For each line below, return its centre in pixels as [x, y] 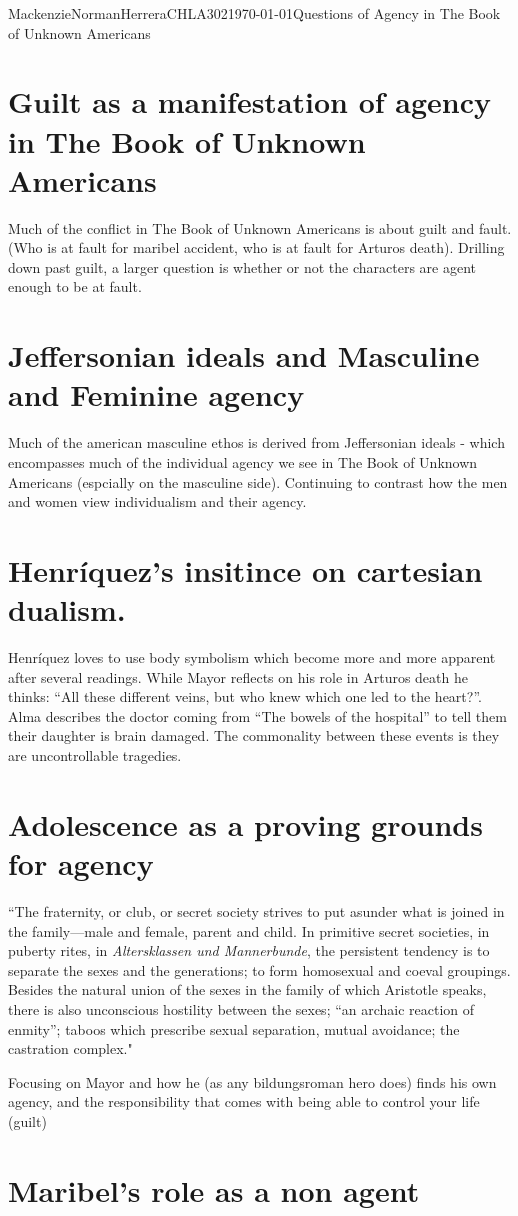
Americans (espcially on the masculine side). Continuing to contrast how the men [258, 481]
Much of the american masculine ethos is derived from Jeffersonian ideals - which [256, 442]
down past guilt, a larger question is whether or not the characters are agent [242, 266]
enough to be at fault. [75, 286]
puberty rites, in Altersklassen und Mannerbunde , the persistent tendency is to [249, 950]
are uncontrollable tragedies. [95, 755]
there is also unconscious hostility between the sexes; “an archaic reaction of [241, 1008]
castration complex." [70, 1048]
